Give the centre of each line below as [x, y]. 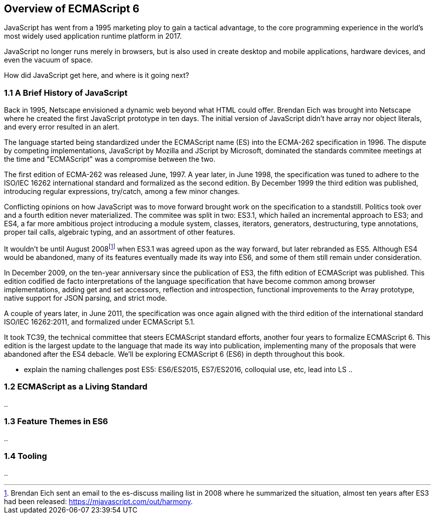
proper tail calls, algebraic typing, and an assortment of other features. [120, 232]
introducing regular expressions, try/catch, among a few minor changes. [122, 192]
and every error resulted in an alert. [62, 127]
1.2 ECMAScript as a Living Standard [76, 387]
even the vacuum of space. [48, 60]
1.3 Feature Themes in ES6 [56, 421]
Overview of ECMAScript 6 [72, 9]
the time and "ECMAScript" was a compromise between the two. [110, 159]
